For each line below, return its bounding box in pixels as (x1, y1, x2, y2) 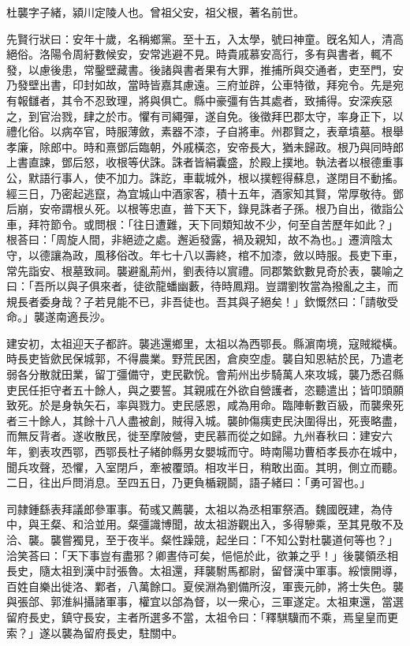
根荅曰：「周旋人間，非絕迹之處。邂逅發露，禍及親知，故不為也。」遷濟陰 (6, 231, 382, 248)
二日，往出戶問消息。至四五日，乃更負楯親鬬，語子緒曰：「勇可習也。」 (6, 474, 371, 491)
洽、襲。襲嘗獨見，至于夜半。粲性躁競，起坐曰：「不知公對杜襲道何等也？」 (6, 532, 398, 547)
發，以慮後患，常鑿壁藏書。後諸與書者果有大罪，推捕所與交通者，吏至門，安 (6, 61, 404, 77)
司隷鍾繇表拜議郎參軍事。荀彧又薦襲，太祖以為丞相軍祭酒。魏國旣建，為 (6, 500, 382, 517)
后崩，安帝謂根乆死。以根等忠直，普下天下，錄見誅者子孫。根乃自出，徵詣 (6, 200, 393, 217)
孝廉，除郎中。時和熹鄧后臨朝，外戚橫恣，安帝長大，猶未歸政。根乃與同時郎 (6, 138, 404, 155)
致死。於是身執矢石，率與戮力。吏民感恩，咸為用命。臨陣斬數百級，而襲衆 (6, 397, 393, 413)
